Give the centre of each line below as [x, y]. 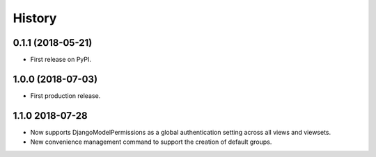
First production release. [65, 96]
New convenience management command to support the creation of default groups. [151, 142]
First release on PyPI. [61, 60]
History [35, 18]
